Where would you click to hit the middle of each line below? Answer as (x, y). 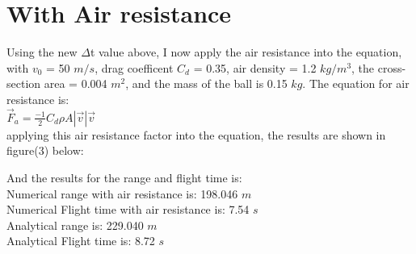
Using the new (42, 52)
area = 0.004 (76, 83)
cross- (392, 67)
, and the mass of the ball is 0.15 (206, 83)
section (24, 83)
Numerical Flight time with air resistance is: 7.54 (128, 209)
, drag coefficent (134, 67)
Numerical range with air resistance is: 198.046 (122, 193)
